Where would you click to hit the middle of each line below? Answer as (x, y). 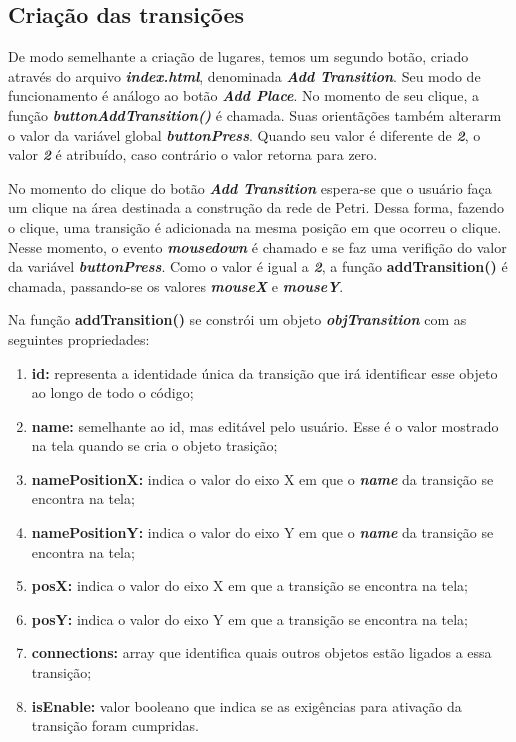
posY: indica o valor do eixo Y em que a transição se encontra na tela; (249, 618)
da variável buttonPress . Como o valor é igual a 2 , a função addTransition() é (258, 266)
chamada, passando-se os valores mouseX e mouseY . (176, 285)
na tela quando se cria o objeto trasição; (154, 445)
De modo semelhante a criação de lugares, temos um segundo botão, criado (238, 56)
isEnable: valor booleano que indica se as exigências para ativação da (246, 705)
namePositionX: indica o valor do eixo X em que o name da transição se (262, 478)
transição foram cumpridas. (115, 725)
